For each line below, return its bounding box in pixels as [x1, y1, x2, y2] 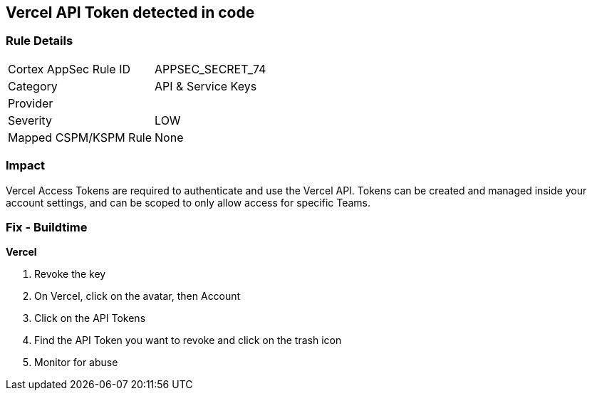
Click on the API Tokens [34, 312, 146, 325]
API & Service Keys [155, 78, 257, 93]
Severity [8, 113, 52, 127]
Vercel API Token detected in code [6, 4, 255, 21]
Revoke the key [34, 268, 106, 281]
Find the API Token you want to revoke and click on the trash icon [34, 334, 342, 347]
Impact [6, 158, 46, 173]
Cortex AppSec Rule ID [8, 61, 131, 76]
